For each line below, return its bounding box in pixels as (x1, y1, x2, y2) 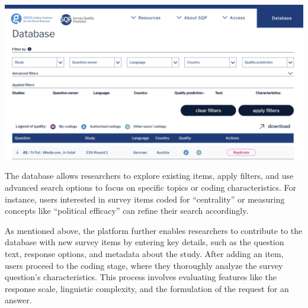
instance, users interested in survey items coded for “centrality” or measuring (5, 192, 285, 205)
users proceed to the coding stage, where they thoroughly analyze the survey (5, 259, 283, 271)
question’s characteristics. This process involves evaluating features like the (5, 271, 277, 283)
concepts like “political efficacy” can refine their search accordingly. (5, 204, 249, 217)
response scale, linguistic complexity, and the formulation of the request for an (5, 282, 289, 294)
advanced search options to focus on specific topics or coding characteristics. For (5, 181, 297, 194)
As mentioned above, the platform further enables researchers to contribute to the (5, 224, 303, 236)
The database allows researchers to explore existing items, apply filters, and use (5, 169, 294, 182)
